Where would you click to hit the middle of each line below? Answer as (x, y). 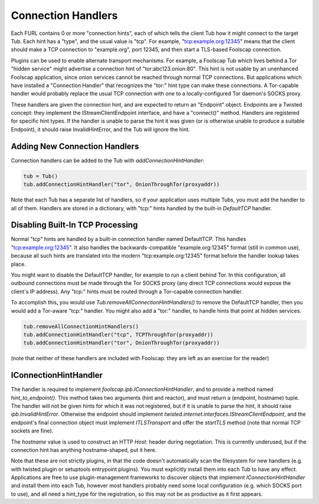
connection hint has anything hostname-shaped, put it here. (84, 450)
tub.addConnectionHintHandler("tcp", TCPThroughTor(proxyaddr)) (118, 334)
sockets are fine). (32, 431)
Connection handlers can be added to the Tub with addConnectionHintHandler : (108, 160)
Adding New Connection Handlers (75, 146)
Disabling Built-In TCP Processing (74, 225)
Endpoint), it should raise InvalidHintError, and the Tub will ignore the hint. (100, 129)
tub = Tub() (41, 176)
